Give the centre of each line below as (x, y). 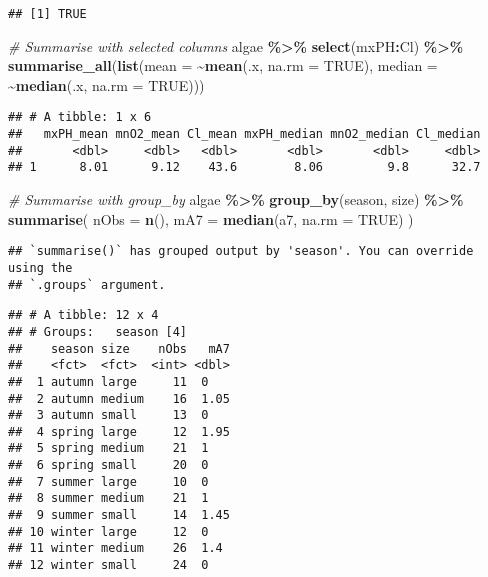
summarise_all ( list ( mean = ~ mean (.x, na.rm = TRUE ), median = (223, 65)
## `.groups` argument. (87, 284)
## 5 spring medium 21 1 (108, 448)
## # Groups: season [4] (97, 331)
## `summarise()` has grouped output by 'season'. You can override (241, 251)
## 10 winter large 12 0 (108, 531)
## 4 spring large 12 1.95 (119, 431)
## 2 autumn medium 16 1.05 (119, 398)
